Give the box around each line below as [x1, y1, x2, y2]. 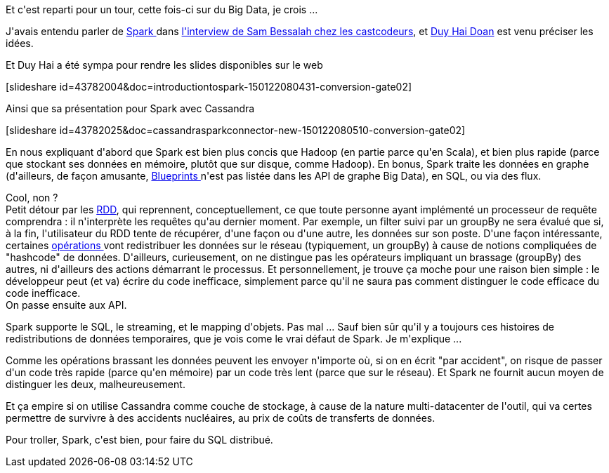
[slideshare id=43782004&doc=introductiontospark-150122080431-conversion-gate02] [6, 81, 412, 93]
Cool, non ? [6, 192, 58, 204]
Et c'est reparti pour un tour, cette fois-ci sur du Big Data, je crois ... [6, 4, 318, 15]
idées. [6, 37, 34, 49]
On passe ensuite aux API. [6, 299, 127, 311]
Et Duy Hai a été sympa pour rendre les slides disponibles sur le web [6, 59, 323, 71]
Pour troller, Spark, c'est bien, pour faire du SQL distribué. [6, 434, 273, 446]
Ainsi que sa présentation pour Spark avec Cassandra [6, 102, 255, 114]
